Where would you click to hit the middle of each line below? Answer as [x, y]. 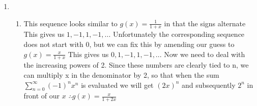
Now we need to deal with [205, 54]
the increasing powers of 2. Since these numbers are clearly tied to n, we [136, 65]
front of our [42, 96]
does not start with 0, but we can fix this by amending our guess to [129, 44]
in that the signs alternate [205, 23]
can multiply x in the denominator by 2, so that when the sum [121, 75]
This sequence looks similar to [70, 23]
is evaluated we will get [117, 85]
